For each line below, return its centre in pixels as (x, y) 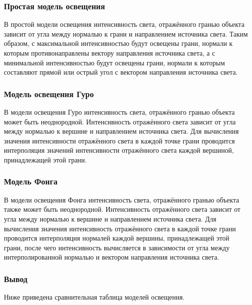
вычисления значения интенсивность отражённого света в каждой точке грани (120, 228)
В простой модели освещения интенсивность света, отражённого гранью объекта (124, 24)
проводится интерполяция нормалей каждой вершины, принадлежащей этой (117, 238)
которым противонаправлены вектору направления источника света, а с (110, 53)
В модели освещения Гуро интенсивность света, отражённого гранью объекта (119, 112)
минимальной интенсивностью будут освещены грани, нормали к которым (115, 62)
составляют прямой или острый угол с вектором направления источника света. (121, 72)
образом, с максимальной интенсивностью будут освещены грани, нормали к (118, 43)
